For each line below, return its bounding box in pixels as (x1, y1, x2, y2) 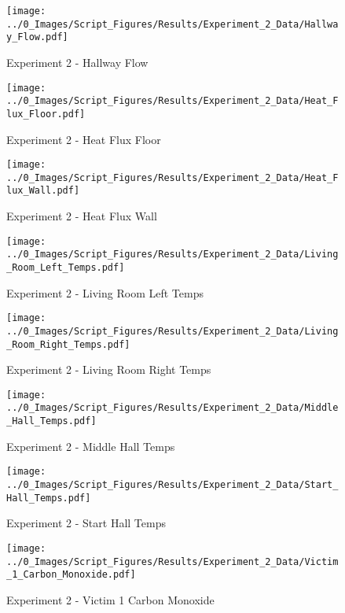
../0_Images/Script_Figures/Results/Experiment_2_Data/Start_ (6, 479, 339, 491)
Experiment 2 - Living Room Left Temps (6, 284, 204, 301)
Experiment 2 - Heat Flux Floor (6, 131, 161, 147)
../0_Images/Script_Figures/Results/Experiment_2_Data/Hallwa (6, 18, 339, 30)
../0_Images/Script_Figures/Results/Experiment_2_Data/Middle (6, 402, 339, 414)
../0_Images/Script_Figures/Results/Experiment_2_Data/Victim (6, 556, 339, 567)
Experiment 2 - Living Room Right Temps (6, 361, 211, 378)
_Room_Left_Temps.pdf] (6, 262, 125, 273)
